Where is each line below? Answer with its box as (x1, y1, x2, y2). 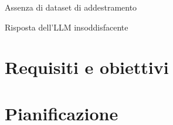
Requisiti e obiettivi (5, 55, 169, 79)
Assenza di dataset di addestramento (5, 1, 137, 13)
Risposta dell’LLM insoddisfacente (5, 21, 128, 33)
